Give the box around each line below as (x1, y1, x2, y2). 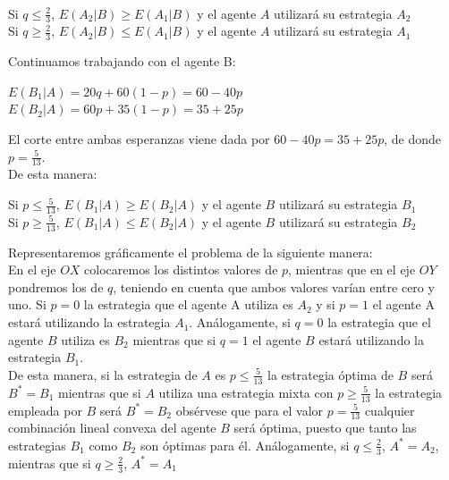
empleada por (8, 400, 82, 419)
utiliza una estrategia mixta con (158, 383, 334, 401)
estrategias (8, 435, 66, 454)
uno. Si (8, 295, 47, 314)
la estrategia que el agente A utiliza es (83, 295, 293, 314)
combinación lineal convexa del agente (8, 418, 216, 437)
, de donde (384, 130, 442, 148)
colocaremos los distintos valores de (84, 260, 278, 279)
